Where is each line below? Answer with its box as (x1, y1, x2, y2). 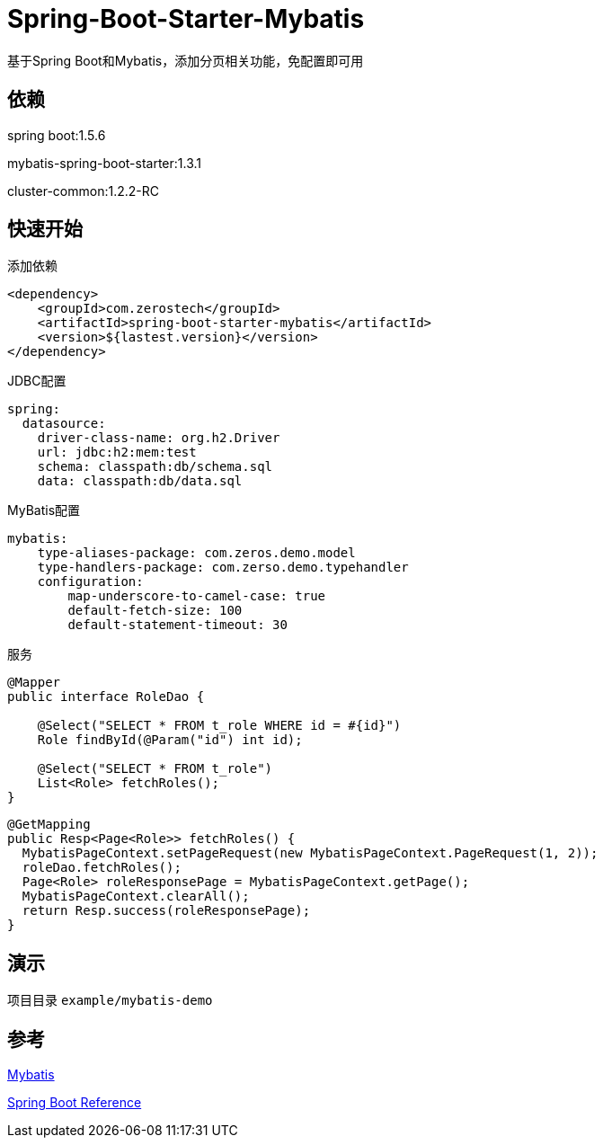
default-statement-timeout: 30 (67, 617, 288, 633)
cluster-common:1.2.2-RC (7, 182, 159, 199)
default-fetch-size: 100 (67, 603, 243, 618)
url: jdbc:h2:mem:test (37, 445, 197, 460)
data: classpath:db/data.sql (37, 474, 243, 489)
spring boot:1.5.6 (7, 127, 106, 143)
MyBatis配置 (7, 502, 81, 519)
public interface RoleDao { (7, 689, 205, 705)
